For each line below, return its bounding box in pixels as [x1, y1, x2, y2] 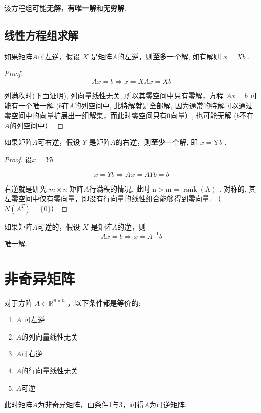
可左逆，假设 [37, 51, 80, 61]
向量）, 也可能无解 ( [170, 110, 237, 121]
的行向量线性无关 [21, 365, 78, 376]
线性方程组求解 [4, 27, 78, 43]
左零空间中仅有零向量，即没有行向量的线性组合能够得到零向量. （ [4, 193, 221, 204]
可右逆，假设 [37, 137, 80, 147]
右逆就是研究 [4, 183, 47, 194]
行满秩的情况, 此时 [89, 183, 150, 194]
